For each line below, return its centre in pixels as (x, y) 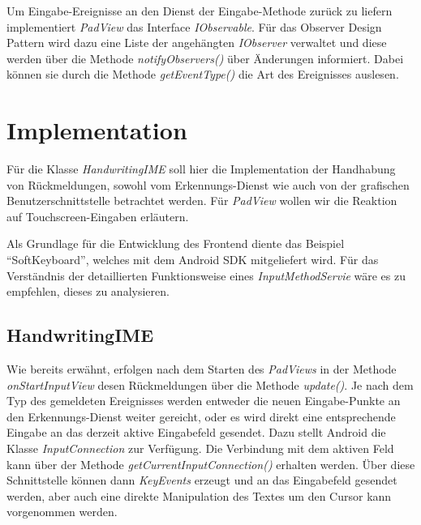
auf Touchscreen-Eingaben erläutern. (98, 216)
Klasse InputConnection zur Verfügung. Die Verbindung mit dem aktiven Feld (200, 448)
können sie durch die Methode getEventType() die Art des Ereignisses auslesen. (203, 74)
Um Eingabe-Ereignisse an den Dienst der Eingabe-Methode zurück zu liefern (200, 11)
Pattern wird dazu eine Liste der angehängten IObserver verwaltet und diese (197, 43)
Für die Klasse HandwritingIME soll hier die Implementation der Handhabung (201, 169)
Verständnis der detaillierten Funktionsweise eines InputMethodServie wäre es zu (206, 275)
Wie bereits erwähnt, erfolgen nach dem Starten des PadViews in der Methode (202, 369)
